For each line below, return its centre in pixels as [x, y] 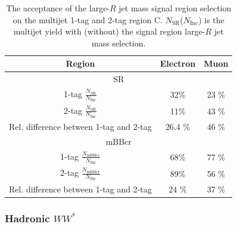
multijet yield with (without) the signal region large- [109, 31]
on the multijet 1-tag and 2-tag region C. [88, 19]
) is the [211, 19]
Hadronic [27, 218]
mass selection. [119, 43]
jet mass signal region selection [175, 8]
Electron [178, 63]
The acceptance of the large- [58, 8]
